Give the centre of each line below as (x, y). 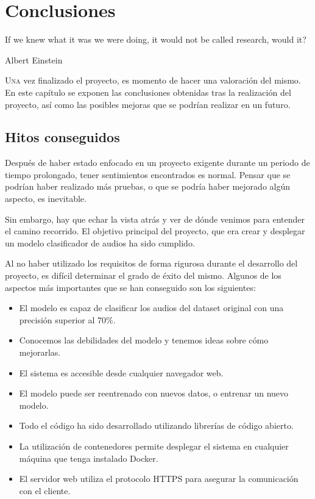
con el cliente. (45, 490)
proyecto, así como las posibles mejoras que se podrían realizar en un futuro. (148, 104)
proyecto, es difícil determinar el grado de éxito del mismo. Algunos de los (143, 275)
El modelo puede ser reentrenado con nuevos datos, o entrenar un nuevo (154, 393)
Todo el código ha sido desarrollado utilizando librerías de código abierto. (156, 425)
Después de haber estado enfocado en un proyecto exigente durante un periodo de (157, 163)
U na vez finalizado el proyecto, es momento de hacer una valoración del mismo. (153, 80)
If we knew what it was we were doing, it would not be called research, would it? (156, 39)
